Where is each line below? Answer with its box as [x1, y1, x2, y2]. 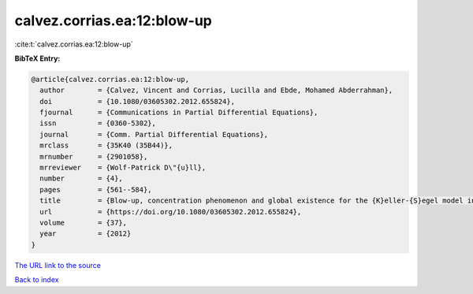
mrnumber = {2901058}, [39, 152, 148, 161]
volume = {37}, [39, 218, 128, 227]
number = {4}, [39, 174, 124, 183]
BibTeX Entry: [14, 54, 61, 63]
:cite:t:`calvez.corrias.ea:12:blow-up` [14, 39, 133, 49]
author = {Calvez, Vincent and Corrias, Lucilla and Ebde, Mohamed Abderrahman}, [39, 86, 393, 95]
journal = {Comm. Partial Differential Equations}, [39, 130, 269, 139]
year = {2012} [39, 229, 132, 238]
